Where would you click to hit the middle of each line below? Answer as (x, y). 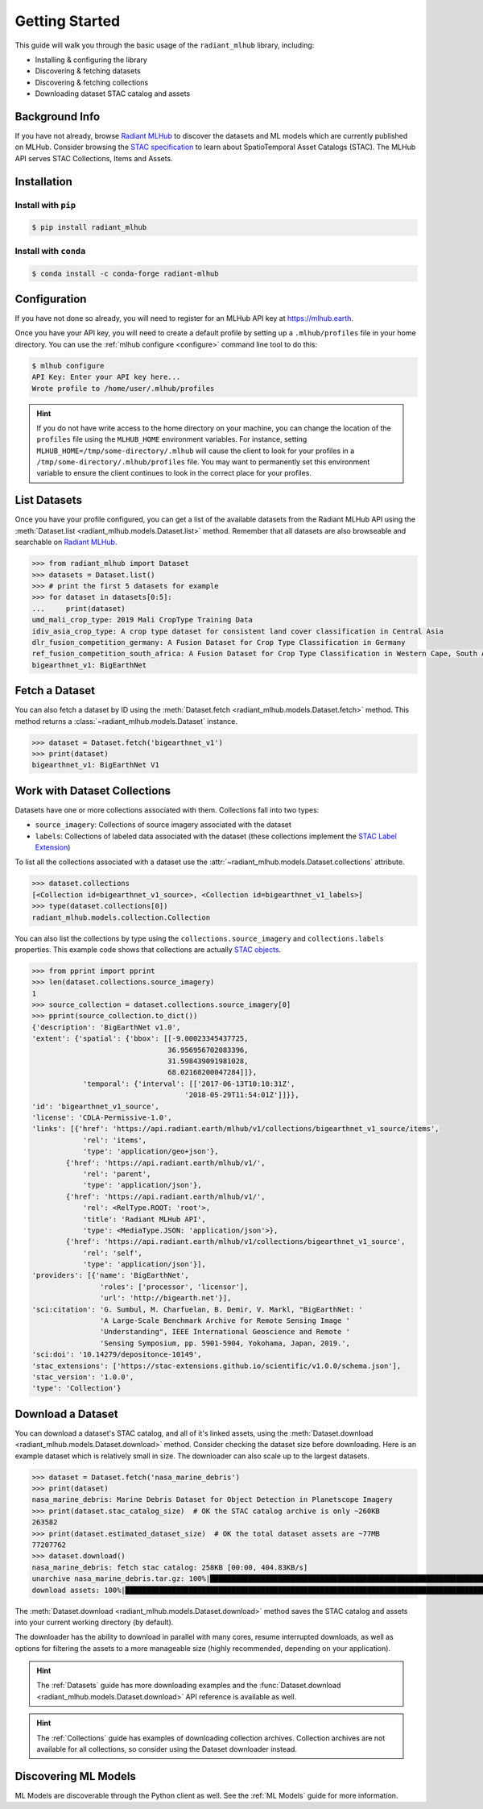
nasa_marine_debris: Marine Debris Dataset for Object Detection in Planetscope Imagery (213, 1500)
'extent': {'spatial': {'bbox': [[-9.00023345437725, (140, 1039)
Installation (43, 181)
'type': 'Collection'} (76, 1388)
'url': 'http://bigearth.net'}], (165, 1298)
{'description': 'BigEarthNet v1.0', (106, 1027)
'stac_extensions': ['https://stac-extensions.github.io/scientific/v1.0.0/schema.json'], (217, 1366)
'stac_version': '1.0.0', (83, 1377)
